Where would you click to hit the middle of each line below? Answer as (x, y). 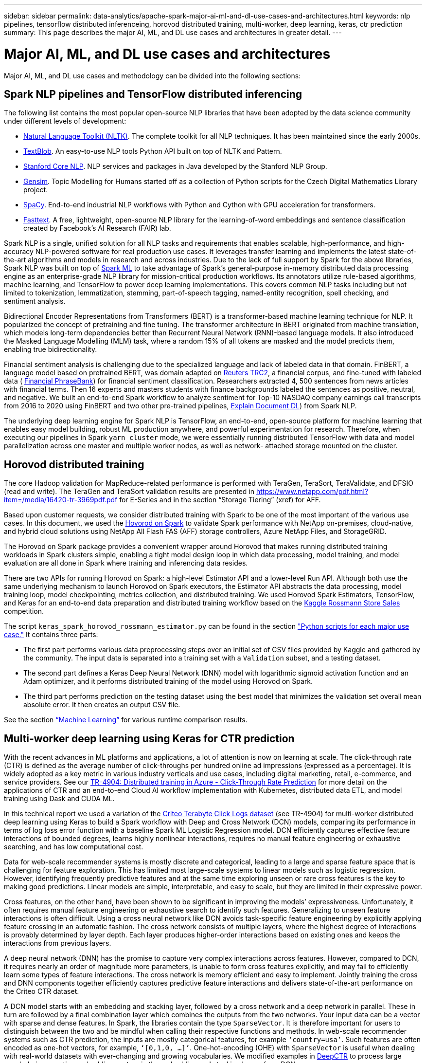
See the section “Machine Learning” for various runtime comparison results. (126, 720)
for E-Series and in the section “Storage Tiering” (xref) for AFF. (220, 500)
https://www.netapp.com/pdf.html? (312, 492)
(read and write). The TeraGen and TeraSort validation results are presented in (129, 492)
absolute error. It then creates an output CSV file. (102, 705)
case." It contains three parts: (51, 635)
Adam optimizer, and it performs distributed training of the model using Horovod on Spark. (168, 681)
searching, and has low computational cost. (74, 847)
